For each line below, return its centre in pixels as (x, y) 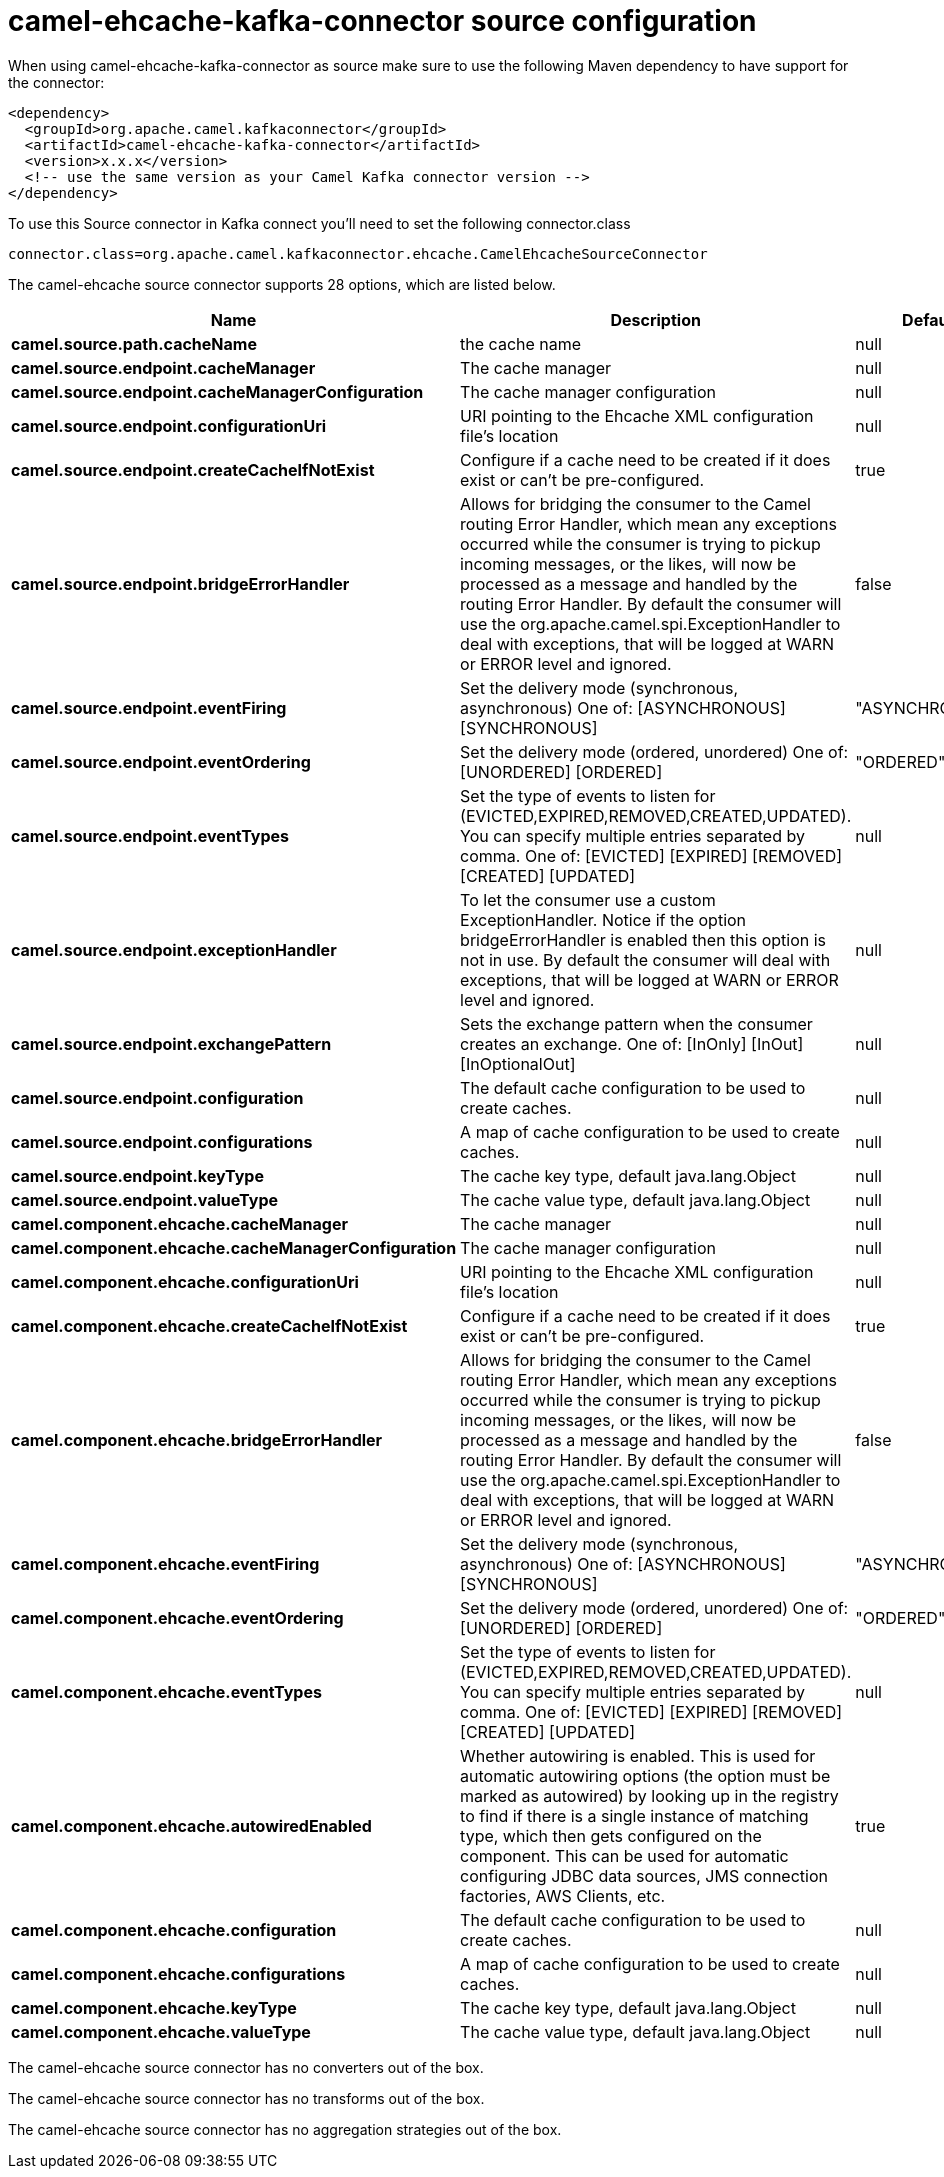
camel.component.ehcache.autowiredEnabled (191, 1825)
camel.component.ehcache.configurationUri (185, 1281)
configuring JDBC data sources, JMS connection (644, 1875)
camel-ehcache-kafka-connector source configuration (382, 21)
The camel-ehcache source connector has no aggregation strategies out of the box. (285, 2129)
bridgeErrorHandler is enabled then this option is (643, 939)
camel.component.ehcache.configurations (178, 1973)
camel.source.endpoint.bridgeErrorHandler (180, 583)
